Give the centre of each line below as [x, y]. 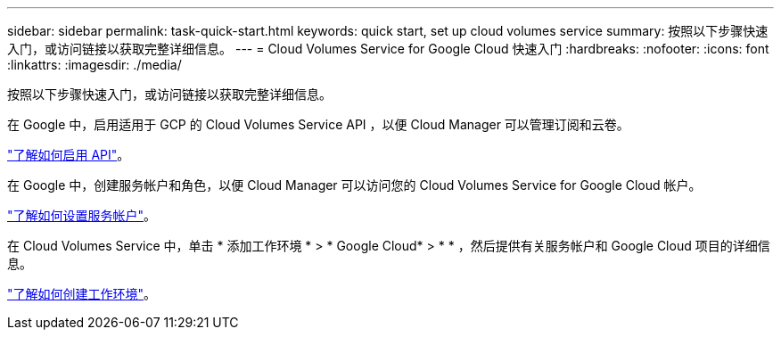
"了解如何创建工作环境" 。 [82, 294]
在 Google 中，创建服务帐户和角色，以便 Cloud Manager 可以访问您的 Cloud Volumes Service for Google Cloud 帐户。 [354, 185]
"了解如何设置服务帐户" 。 [82, 215]
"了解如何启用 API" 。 [69, 155]
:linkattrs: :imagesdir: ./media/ [95, 65]
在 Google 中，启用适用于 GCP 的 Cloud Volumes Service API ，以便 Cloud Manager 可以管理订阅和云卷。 [318, 124]
